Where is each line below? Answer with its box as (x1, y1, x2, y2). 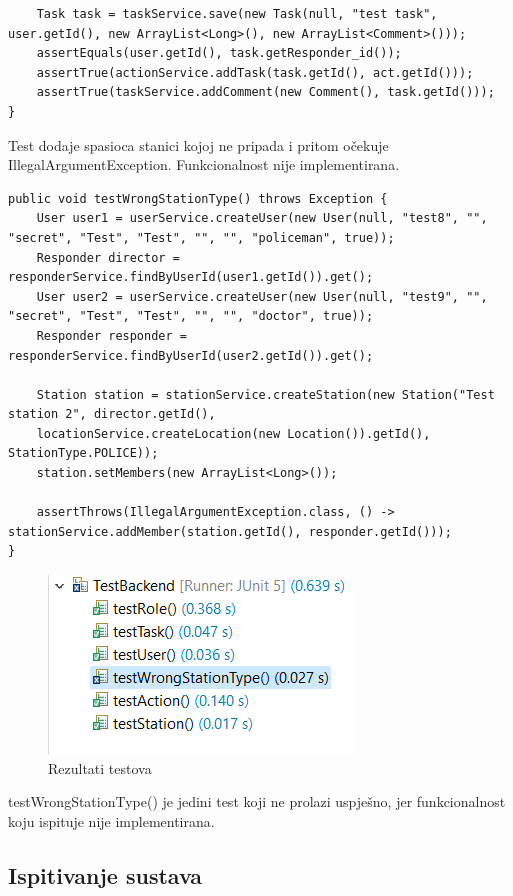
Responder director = (36, 250, 180, 265)
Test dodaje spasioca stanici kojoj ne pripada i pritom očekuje (8, 134, 389, 155)
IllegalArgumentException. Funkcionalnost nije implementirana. (8, 154, 400, 175)
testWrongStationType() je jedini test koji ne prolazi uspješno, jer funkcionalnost (8, 791, 506, 812)
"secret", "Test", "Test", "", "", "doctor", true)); (8, 309, 374, 324)
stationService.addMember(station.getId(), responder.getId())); (8, 524, 452, 539)
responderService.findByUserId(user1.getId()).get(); (8, 270, 374, 285)
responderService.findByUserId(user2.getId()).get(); (8, 348, 374, 363)
